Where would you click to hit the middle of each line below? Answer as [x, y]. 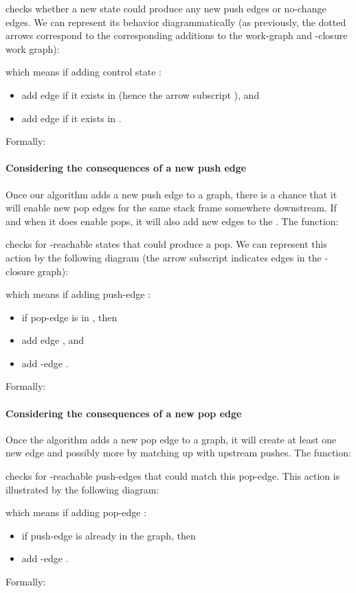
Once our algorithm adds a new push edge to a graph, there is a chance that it [171, 194]
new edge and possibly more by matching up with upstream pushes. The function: [178, 453]
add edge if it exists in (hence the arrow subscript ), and [141, 94]
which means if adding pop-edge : [76, 512]
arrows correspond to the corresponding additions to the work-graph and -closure [177, 35]
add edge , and [53, 340]
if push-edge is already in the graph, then [109, 535]
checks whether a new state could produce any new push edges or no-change [166, 8]
